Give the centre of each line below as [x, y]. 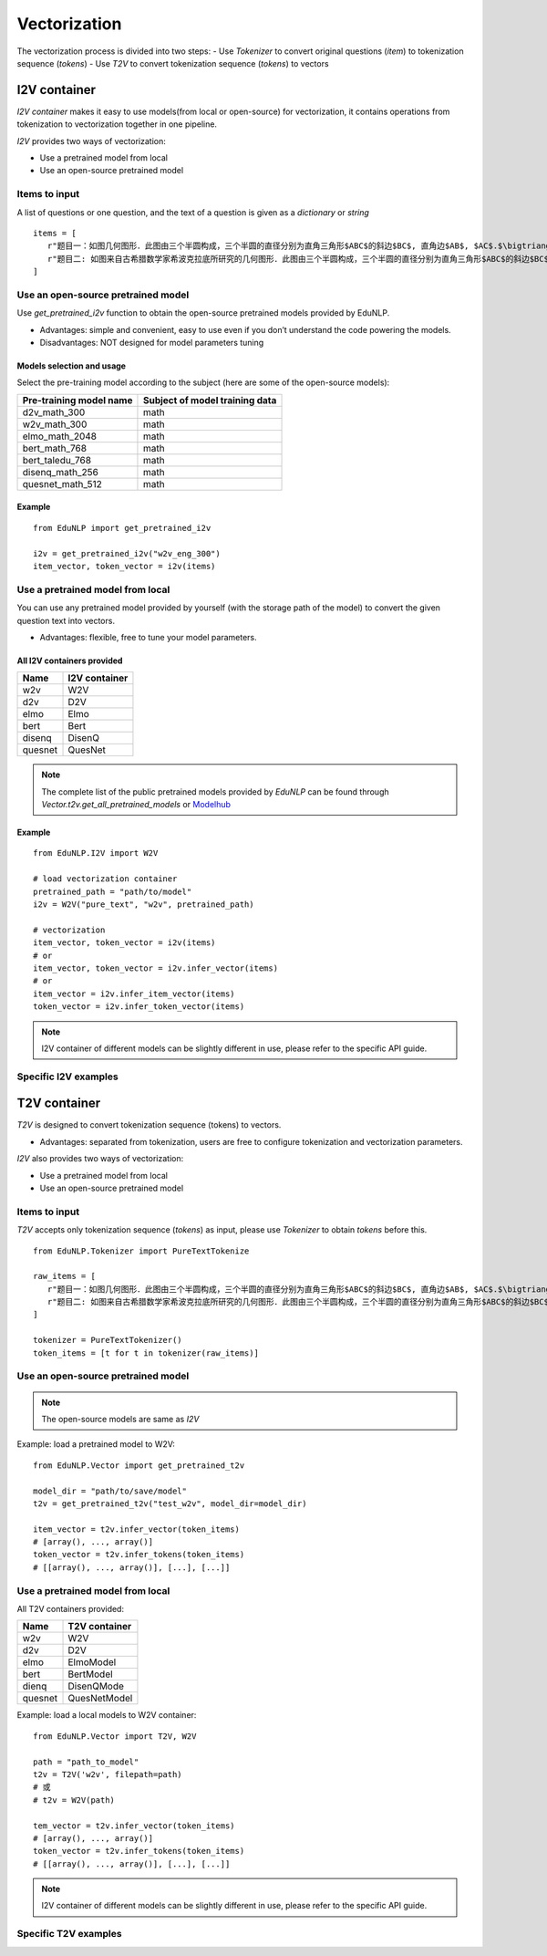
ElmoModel [92, 1662]
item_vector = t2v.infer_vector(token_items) [137, 1529]
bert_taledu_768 [57, 460]
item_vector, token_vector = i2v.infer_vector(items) [155, 968]
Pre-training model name [77, 400]
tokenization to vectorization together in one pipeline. [117, 124]
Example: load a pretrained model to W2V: [96, 1444]
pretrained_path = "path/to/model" [113, 891]
